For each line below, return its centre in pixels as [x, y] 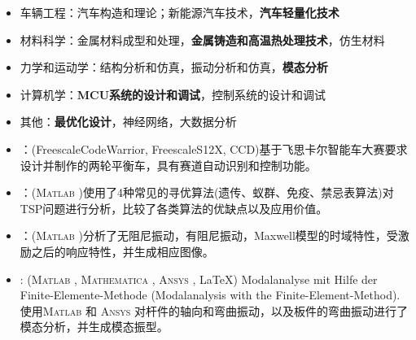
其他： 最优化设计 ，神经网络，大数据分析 [128, 122]
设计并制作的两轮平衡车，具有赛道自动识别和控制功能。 [168, 165]
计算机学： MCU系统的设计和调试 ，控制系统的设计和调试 [173, 94]
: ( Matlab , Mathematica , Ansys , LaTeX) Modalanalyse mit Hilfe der [199, 279]
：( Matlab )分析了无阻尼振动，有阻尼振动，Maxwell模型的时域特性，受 [209, 235]
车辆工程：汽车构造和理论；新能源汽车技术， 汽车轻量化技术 [180, 12]
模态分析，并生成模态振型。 [94, 327]
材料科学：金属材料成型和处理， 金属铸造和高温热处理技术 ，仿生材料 [202, 39]
